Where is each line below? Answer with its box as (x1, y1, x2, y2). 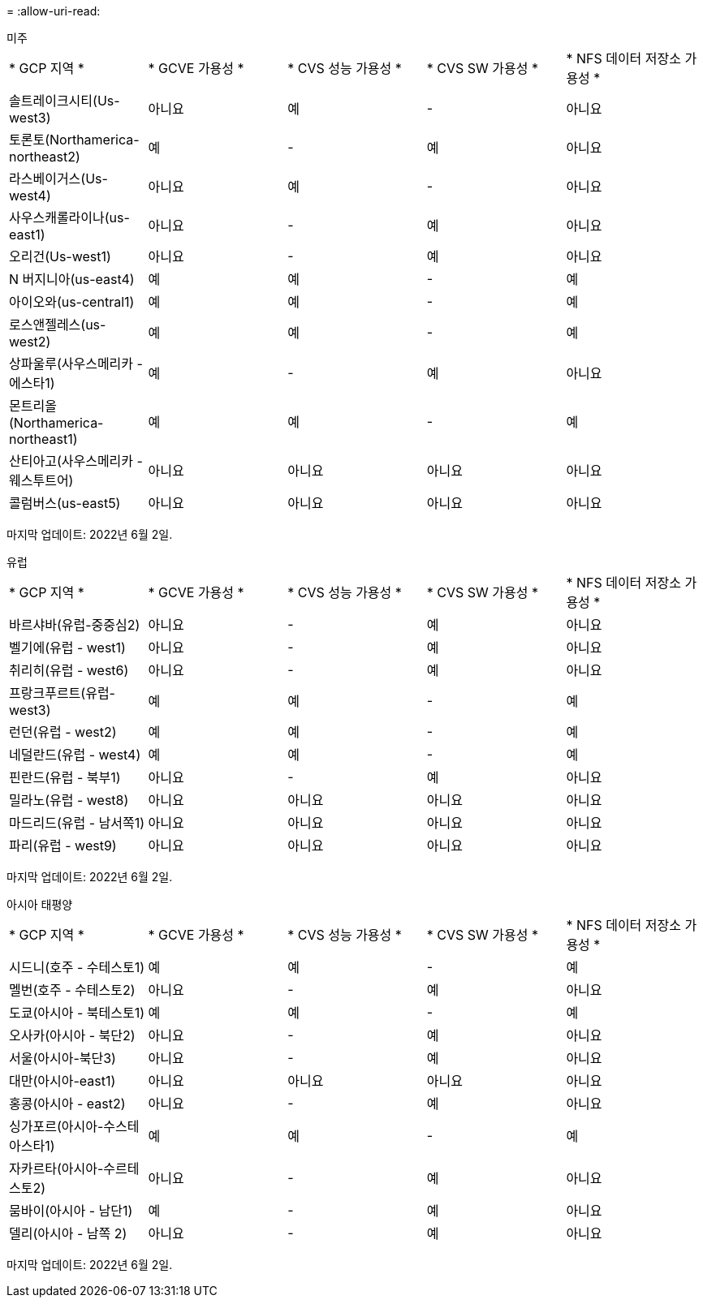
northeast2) (9, 148, 80, 165)
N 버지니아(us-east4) (9, 271, 135, 287)
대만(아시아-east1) (9, 1073, 116, 1089)
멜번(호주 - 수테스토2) (9, 982, 136, 998)
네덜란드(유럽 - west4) (9, 747, 141, 763)
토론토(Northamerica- (9, 131, 140, 148)
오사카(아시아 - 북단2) (9, 1027, 136, 1044)
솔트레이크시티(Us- (9, 93, 120, 109)
